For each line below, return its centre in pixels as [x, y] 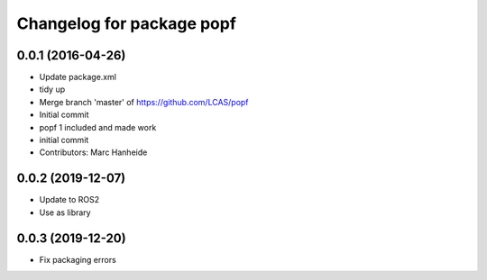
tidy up [52, 89]
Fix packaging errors [78, 259]
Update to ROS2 [69, 200]
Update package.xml [78, 77]
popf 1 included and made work [98, 127]
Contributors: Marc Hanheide [93, 152]
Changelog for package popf [126, 23]
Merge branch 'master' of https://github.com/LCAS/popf [144, 102]
